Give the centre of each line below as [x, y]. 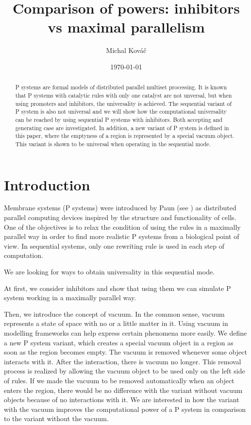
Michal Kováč [126, 50]
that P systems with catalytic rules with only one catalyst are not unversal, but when [124, 95]
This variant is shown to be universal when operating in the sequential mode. [113, 144]
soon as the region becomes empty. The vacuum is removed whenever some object [125, 352]
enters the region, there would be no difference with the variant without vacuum [123, 390]
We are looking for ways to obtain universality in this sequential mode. [109, 272]
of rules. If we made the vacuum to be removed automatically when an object [119, 380]
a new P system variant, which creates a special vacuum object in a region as [119, 342]
